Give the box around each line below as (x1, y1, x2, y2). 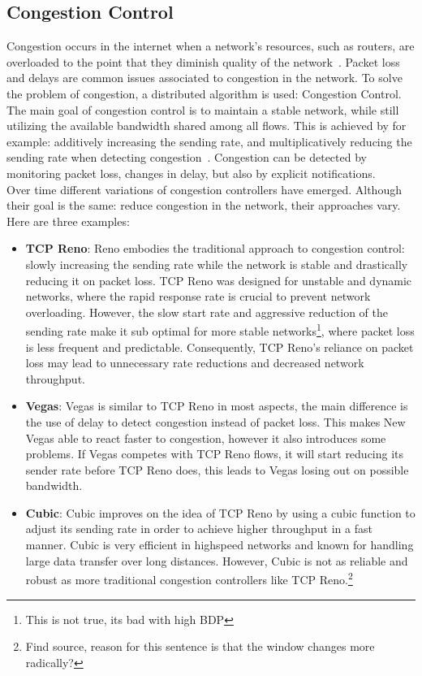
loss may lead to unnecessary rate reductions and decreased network (25, 354, 364, 371)
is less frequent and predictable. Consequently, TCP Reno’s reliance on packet (25, 338, 414, 355)
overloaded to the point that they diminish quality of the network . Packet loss (6, 53, 400, 70)
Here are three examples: (6, 212, 130, 229)
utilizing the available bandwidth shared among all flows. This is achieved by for (6, 117, 407, 134)
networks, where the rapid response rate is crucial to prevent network (25, 288, 371, 305)
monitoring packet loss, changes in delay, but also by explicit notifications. (6, 164, 376, 181)
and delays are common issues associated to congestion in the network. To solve (6, 69, 403, 86)
